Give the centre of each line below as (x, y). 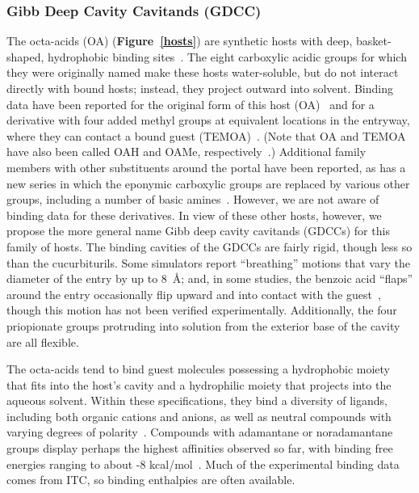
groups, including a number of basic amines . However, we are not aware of (193, 199)
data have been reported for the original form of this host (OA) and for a (191, 104)
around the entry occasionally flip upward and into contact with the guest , (194, 294)
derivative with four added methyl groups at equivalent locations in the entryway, (208, 120)
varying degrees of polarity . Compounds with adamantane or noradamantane (200, 432)
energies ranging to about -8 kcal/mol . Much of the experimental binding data (203, 464)
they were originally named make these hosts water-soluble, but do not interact (203, 72)
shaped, (25, 56)
